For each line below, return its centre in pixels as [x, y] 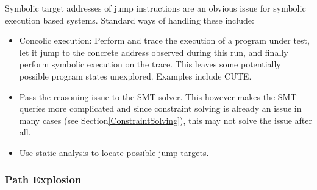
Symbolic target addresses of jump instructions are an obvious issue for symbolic [155, 8]
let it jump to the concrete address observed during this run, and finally [154, 52]
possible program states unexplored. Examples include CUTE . [135, 76]
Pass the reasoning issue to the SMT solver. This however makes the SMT [158, 96]
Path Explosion [43, 179]
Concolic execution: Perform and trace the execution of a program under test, [164, 40]
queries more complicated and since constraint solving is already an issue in [160, 108]
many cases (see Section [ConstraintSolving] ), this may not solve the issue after [166, 120]
